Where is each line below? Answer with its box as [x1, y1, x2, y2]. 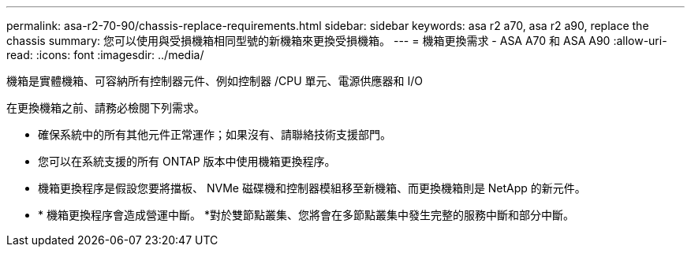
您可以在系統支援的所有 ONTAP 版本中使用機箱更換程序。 [38, 154, 336, 168]
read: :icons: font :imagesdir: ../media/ [6, 48, 204, 61]
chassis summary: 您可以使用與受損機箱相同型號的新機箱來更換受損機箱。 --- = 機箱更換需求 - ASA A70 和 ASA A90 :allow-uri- [6, 34, 667, 47]
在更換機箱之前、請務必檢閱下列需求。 [6, 101, 205, 114]
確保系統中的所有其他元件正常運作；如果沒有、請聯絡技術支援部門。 [38, 128, 391, 141]
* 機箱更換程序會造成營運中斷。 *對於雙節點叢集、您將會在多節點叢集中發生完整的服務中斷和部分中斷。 [38, 208, 574, 221]
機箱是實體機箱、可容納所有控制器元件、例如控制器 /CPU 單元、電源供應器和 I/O [6, 74, 423, 87]
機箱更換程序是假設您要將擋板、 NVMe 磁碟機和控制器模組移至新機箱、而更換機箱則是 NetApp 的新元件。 [38, 181, 586, 195]
